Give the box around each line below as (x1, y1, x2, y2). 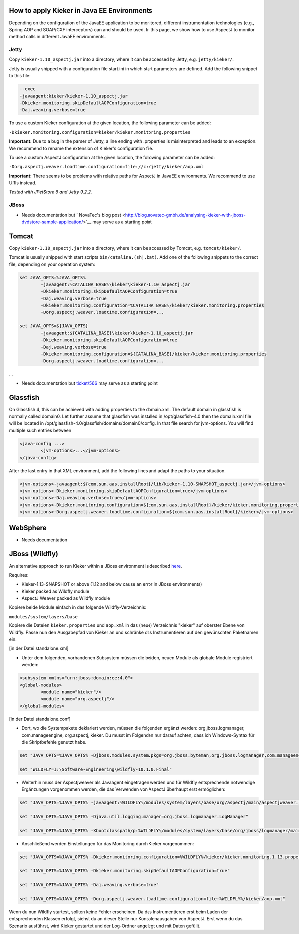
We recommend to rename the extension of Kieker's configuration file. (9, 145, 154, 151)
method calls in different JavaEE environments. (9, 34, 106, 40)
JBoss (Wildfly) (9, 550, 58, 558)
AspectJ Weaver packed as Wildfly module (21, 595, 110, 601)
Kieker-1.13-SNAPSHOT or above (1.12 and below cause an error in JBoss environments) (21, 581, 202, 587)
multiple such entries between (9, 427, 72, 433)
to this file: (9, 73, 31, 79)
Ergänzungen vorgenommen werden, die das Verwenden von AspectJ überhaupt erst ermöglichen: (21, 786, 226, 792)
